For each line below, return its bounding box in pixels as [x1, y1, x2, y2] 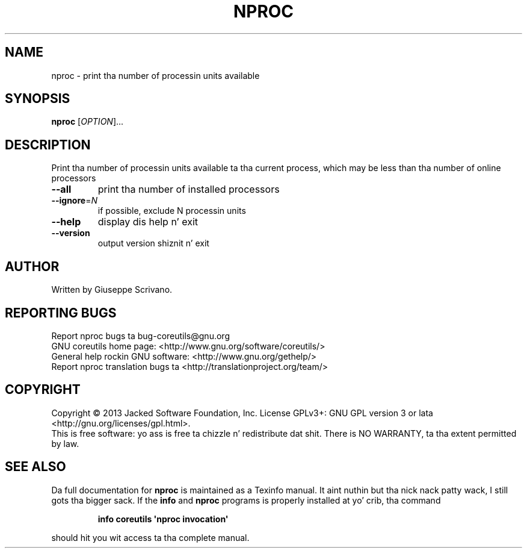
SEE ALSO [5, 459, 66, 475]
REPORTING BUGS [5, 305, 117, 320]
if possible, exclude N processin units [97, 205, 246, 216]
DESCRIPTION [5, 137, 91, 152]
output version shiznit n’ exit [97, 238, 209, 249]
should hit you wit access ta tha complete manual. [51, 532, 250, 543]
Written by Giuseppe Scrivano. [51, 284, 173, 295]
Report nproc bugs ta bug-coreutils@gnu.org [51, 330, 230, 341]
